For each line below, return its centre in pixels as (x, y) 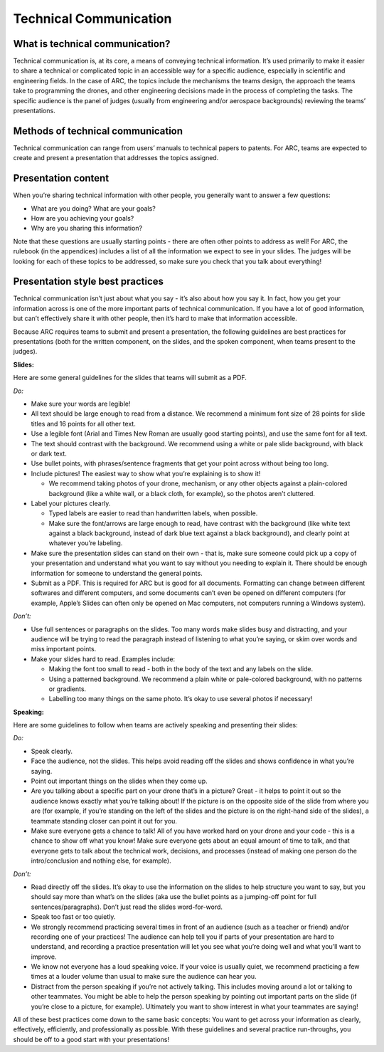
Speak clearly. (52, 751)
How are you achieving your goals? (82, 218)
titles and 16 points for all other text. (84, 424)
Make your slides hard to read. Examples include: (103, 659)
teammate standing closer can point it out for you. (104, 821)
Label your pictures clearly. (71, 503)
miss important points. (64, 649)
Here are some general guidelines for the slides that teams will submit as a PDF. (130, 378)
